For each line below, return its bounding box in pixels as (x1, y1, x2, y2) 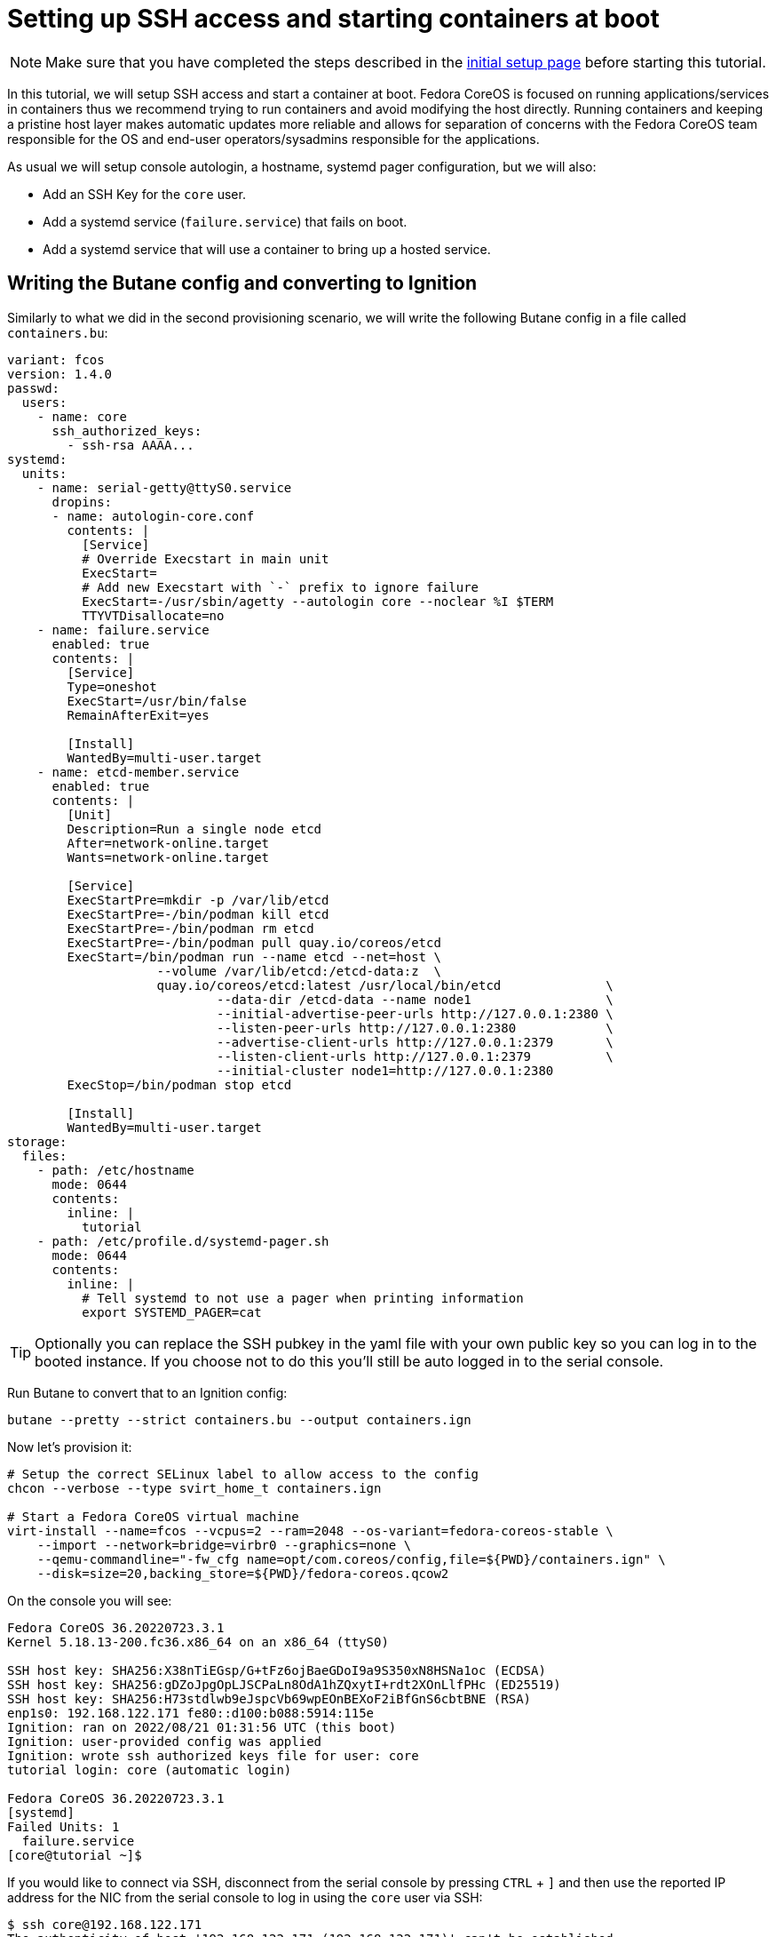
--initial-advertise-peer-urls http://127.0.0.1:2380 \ (217, 1006, 614, 1021)
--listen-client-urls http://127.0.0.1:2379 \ (217, 1048, 614, 1064)
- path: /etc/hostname (36, 1162, 194, 1177)
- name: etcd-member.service (36, 764, 240, 779)
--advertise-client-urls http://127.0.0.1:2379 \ (217, 1034, 614, 1049)
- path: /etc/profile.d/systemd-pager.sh (36, 1233, 329, 1248)
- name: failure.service (36, 622, 210, 637)
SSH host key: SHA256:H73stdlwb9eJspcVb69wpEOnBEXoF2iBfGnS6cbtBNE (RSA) (7, 1691, 532, 1706)
